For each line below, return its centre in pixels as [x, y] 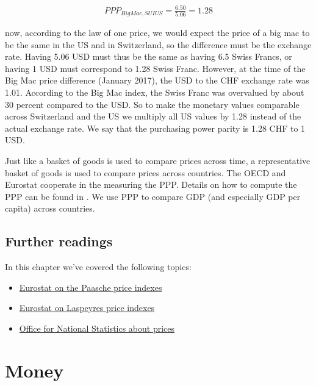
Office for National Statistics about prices [97, 328]
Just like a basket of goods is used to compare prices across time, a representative [158, 160]
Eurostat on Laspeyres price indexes [87, 308]
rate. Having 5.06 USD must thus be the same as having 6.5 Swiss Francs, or [149, 56]
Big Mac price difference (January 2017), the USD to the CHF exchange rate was [157, 80]
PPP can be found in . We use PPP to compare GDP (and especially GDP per [153, 196]
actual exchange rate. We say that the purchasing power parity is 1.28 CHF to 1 [155, 128]
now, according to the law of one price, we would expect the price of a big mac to [157, 32]
